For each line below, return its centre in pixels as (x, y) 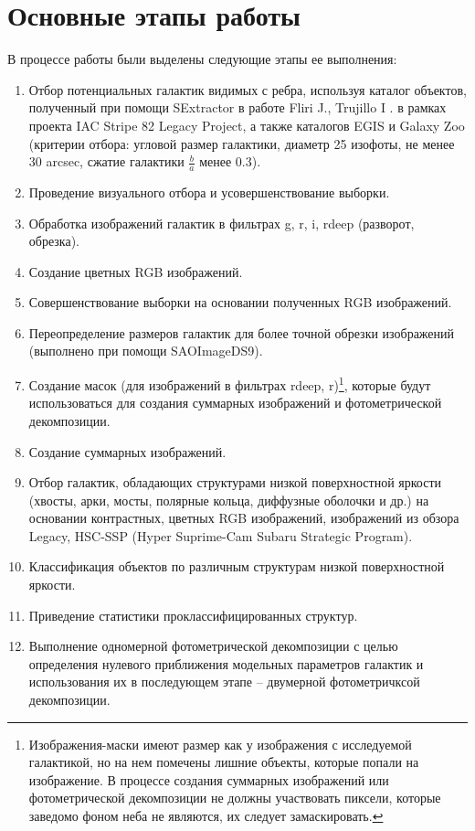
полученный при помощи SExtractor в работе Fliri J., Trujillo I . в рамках (237, 107)
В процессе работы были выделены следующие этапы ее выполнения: (202, 59)
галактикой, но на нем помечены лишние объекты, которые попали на (224, 762)
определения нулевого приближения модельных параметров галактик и (226, 663)
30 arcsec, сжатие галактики (106, 161)
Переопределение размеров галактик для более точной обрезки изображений (242, 332)
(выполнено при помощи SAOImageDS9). (146, 351)
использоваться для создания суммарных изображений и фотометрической (235, 403)
